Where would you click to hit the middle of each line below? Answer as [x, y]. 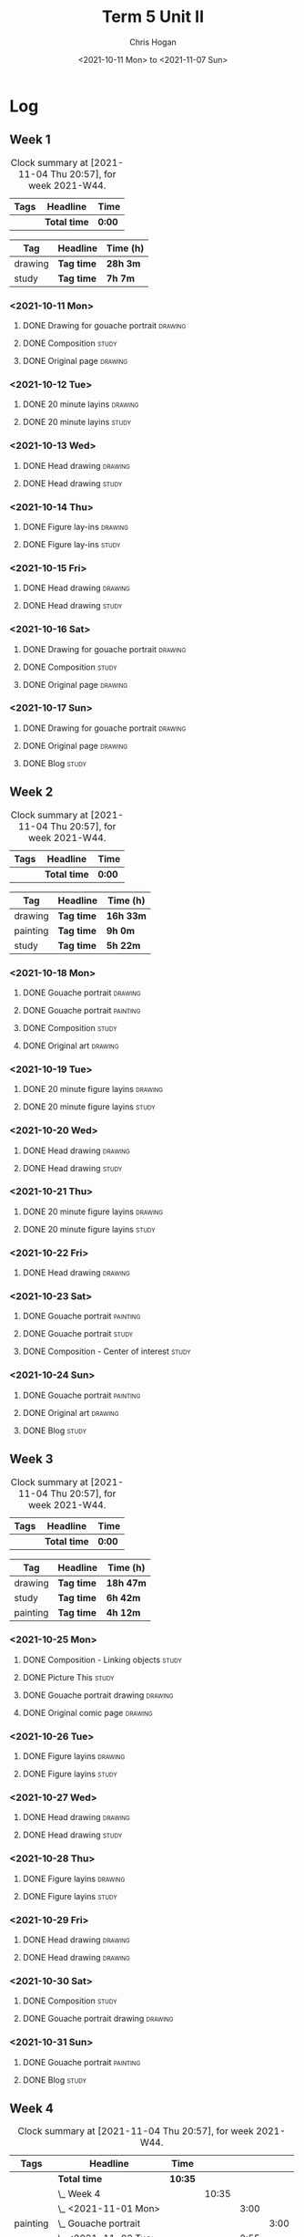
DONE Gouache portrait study [78, 1334]
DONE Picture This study [68, 1677]
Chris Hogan [153, 42]
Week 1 [30, 140]
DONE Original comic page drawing [87, 1712]
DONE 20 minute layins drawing [81, 404]
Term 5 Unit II [153, 17]
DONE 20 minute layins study [77, 422]
